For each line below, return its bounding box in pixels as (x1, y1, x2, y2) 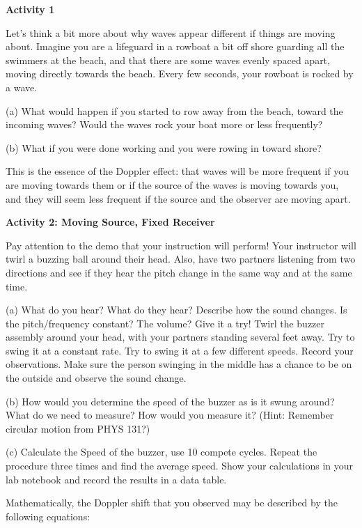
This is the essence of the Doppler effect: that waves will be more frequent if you (6, 164, 349, 178)
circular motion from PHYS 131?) (6, 421, 150, 435)
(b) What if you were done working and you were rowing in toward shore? (6, 140, 322, 155)
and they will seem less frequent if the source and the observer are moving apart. (6, 191, 351, 205)
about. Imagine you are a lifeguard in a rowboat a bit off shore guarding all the (6, 39, 345, 54)
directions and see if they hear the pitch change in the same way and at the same (6, 265, 352, 279)
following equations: (6, 508, 90, 523)
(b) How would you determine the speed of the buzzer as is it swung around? (6, 394, 335, 408)
